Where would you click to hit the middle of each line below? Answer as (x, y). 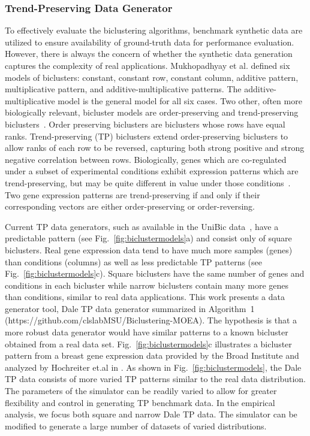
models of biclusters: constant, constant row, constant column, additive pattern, (152, 77)
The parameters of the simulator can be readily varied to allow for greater (141, 391)
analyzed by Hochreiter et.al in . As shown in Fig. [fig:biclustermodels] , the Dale (153, 367)
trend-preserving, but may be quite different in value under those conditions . (148, 182)
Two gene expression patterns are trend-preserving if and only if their (133, 194)
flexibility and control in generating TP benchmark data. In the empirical (140, 402)
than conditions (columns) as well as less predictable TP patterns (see (134, 261)
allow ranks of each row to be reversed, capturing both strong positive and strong (155, 148)
